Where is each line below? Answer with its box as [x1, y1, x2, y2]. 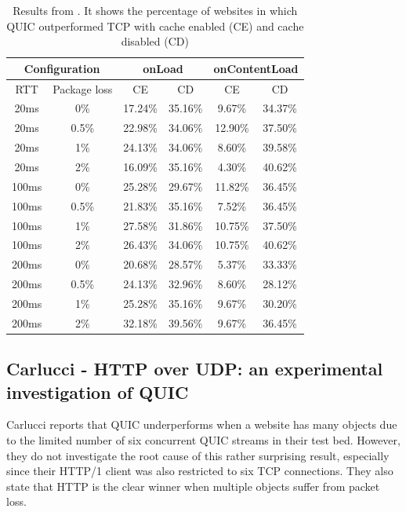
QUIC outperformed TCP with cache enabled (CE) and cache [6, 17, 304, 34]
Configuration [24, 60, 100, 76]
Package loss [53, 80, 113, 97]
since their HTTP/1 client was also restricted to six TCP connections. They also [6, 463, 393, 479]
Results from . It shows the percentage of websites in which [13, 2, 298, 18]
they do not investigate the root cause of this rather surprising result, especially [6, 447, 390, 463]
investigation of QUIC [6, 379, 189, 404]
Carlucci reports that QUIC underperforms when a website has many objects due [6, 416, 397, 433]
